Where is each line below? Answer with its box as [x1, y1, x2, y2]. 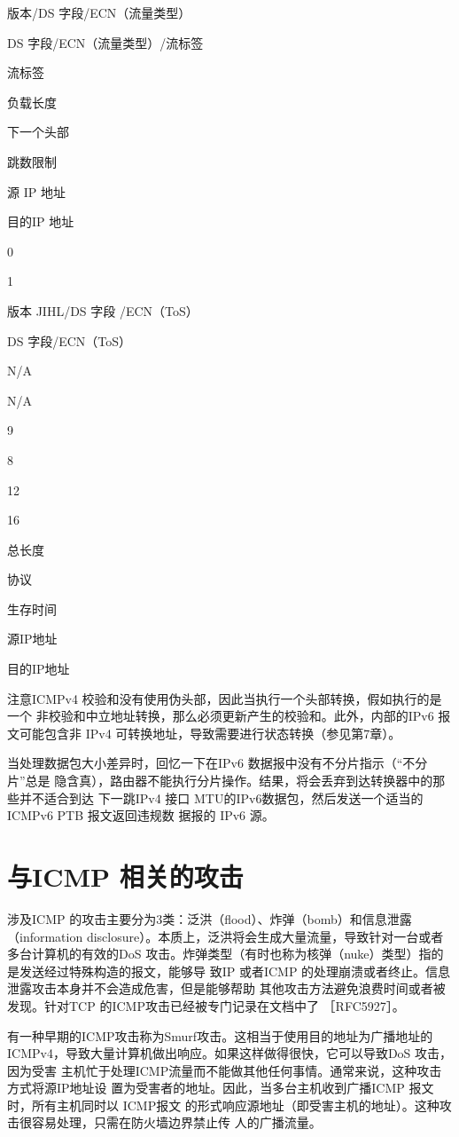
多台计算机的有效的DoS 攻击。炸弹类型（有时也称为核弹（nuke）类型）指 [7, 944, 432, 963]
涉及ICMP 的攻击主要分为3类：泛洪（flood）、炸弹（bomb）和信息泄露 [7, 909, 412, 928]
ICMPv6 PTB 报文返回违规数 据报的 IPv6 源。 [7, 806, 275, 825]
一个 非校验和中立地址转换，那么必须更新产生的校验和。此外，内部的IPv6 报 [7, 707, 451, 725]
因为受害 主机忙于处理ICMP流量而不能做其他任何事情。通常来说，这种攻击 [7, 1061, 442, 1079]
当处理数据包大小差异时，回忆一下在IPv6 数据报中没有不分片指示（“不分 [7, 754, 428, 772]
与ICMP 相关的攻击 [7, 858, 244, 894]
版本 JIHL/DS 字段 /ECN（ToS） [7, 301, 198, 320]
